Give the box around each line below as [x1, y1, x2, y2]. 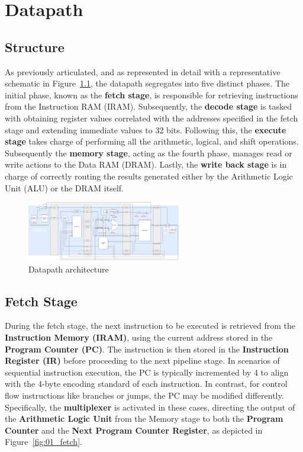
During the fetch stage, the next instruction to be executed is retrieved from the [5, 319, 295, 332]
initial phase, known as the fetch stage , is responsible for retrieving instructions [5, 88, 298, 101]
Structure [5, 37, 65, 56]
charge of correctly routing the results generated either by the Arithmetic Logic [5, 169, 293, 182]
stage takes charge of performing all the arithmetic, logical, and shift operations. [5, 135, 299, 148]
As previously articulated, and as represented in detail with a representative [5, 65, 281, 78]
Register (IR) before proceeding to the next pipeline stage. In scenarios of [5, 354, 280, 367]
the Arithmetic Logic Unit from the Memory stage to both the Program [5, 412, 283, 425]
